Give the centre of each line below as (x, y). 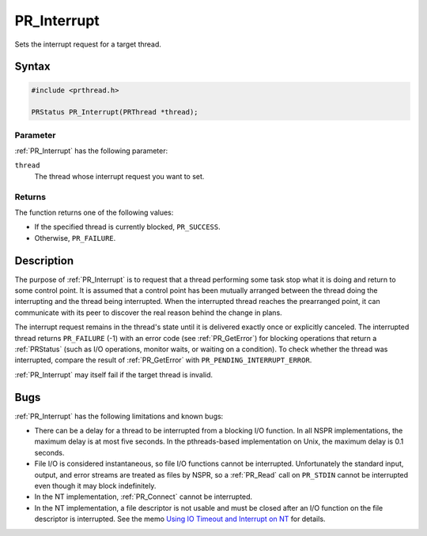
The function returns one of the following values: (94, 212)
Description (44, 261)
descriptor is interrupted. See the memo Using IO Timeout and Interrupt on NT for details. (180, 519)
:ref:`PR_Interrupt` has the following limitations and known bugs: (119, 416)
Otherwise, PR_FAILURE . (75, 238)
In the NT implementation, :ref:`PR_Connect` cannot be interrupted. (144, 497)
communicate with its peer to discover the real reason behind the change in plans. (148, 313)
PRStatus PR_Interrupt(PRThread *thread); (115, 112)
